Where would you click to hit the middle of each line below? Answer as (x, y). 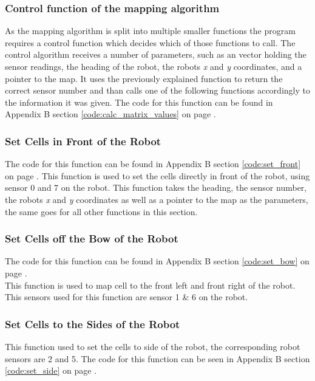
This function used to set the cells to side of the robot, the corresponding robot (153, 346)
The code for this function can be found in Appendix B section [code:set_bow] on (157, 261)
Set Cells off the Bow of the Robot (92, 239)
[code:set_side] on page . (51, 370)
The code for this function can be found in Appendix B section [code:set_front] (153, 164)
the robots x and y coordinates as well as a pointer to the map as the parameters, (157, 199)
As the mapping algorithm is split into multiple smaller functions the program (150, 31)
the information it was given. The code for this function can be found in (139, 102)
